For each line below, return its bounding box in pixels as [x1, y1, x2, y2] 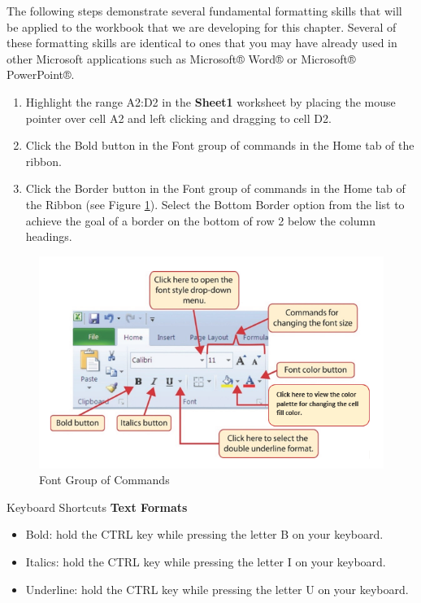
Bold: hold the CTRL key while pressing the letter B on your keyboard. [25, 526, 384, 543]
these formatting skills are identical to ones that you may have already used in [7, 34, 397, 51]
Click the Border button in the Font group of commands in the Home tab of [25, 180, 406, 197]
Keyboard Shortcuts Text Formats [7, 498, 188, 515]
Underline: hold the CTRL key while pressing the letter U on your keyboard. [25, 580, 409, 597]
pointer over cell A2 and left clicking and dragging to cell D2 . [25, 109, 332, 126]
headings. [25, 228, 72, 245]
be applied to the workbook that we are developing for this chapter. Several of [7, 18, 397, 35]
